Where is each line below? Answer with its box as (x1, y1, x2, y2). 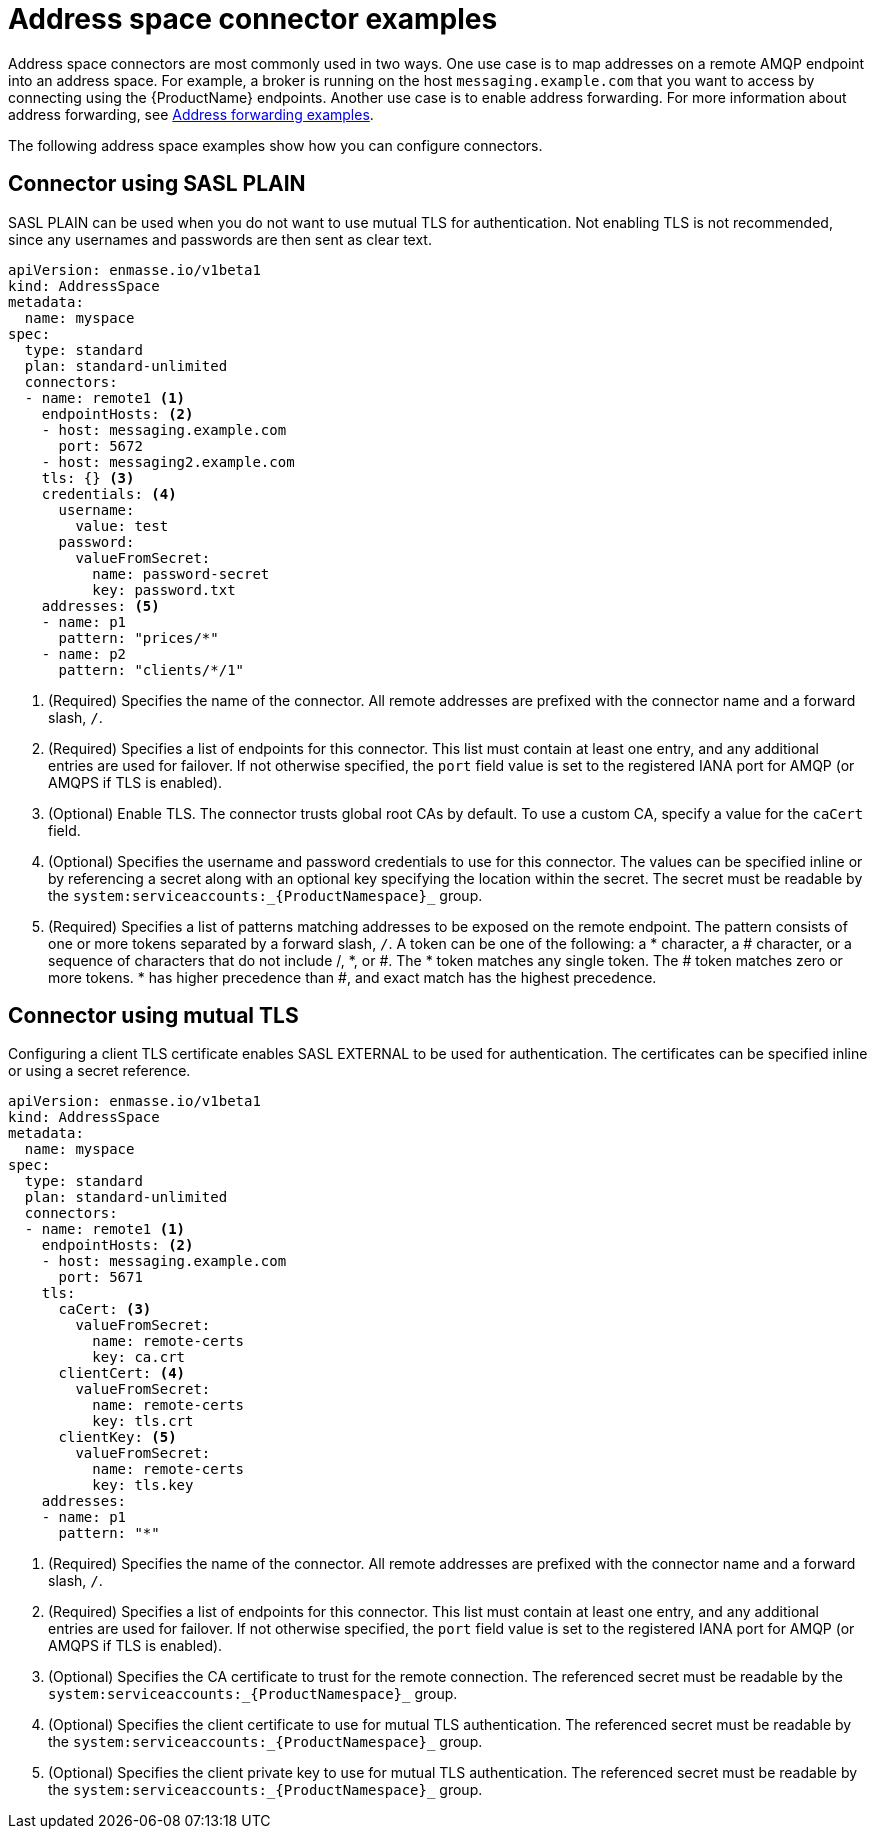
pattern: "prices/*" (58, 629, 219, 646)
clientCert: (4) (58, 1365, 186, 1382)
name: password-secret (92, 565, 270, 582)
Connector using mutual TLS (8, 1003, 299, 1029)
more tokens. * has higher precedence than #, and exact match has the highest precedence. (48, 968, 657, 986)
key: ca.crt (92, 1349, 186, 1366)
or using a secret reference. (8, 1062, 191, 1080)
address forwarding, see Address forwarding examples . (8, 105, 374, 123)
